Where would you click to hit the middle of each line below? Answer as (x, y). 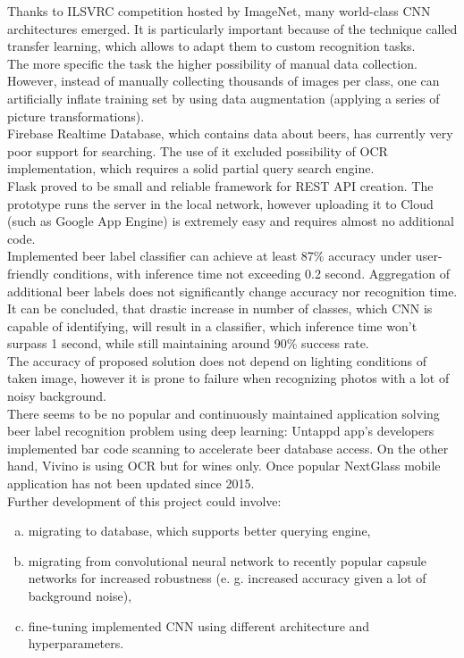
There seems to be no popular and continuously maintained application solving (224, 413)
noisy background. (57, 396)
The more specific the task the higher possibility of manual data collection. (212, 63)
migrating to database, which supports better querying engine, (199, 531)
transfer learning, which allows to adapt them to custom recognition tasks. (211, 46)
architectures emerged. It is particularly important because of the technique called (232, 28)
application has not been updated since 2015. (131, 483)
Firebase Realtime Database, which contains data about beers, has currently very (230, 133)
